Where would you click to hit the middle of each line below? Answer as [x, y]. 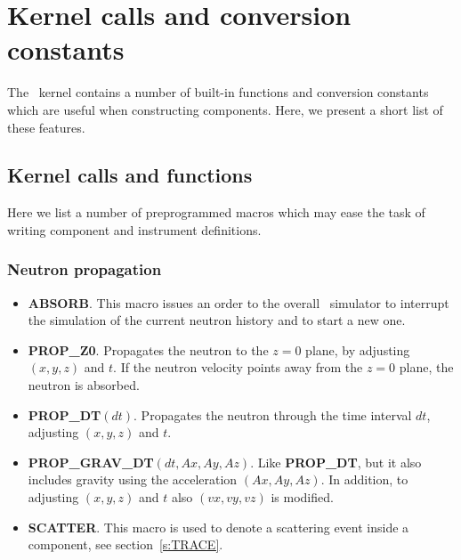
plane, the [426, 367]
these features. [46, 127]
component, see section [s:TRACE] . [125, 544]
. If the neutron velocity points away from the [238, 367]
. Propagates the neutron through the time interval [273, 414]
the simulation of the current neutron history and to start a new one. [217, 320]
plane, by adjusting [358, 349]
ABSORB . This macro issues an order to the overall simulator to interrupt [239, 302]
